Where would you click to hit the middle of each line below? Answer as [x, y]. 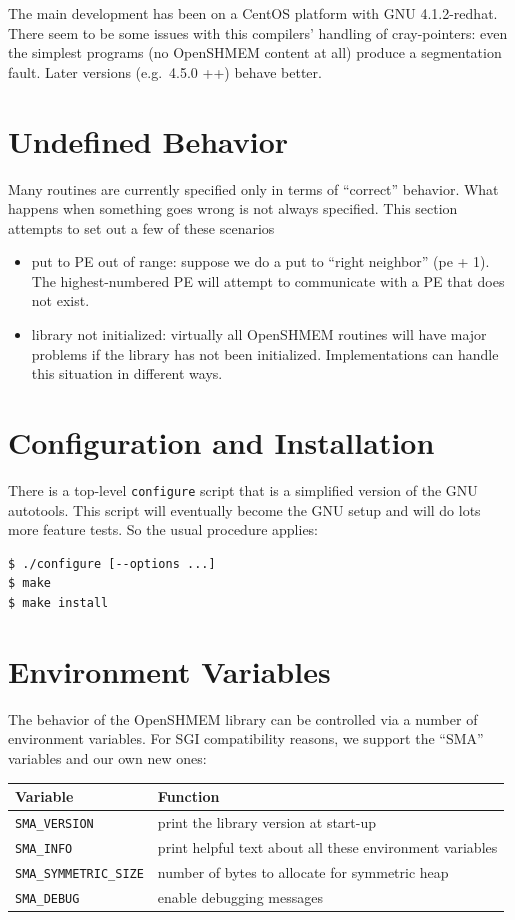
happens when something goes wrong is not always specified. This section [233, 208]
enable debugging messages [240, 896]
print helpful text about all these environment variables [327, 846]
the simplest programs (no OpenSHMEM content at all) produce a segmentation [255, 52]
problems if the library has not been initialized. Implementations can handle [265, 353]
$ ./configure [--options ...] [112, 563]
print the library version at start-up [267, 821]
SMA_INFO [44, 848]
